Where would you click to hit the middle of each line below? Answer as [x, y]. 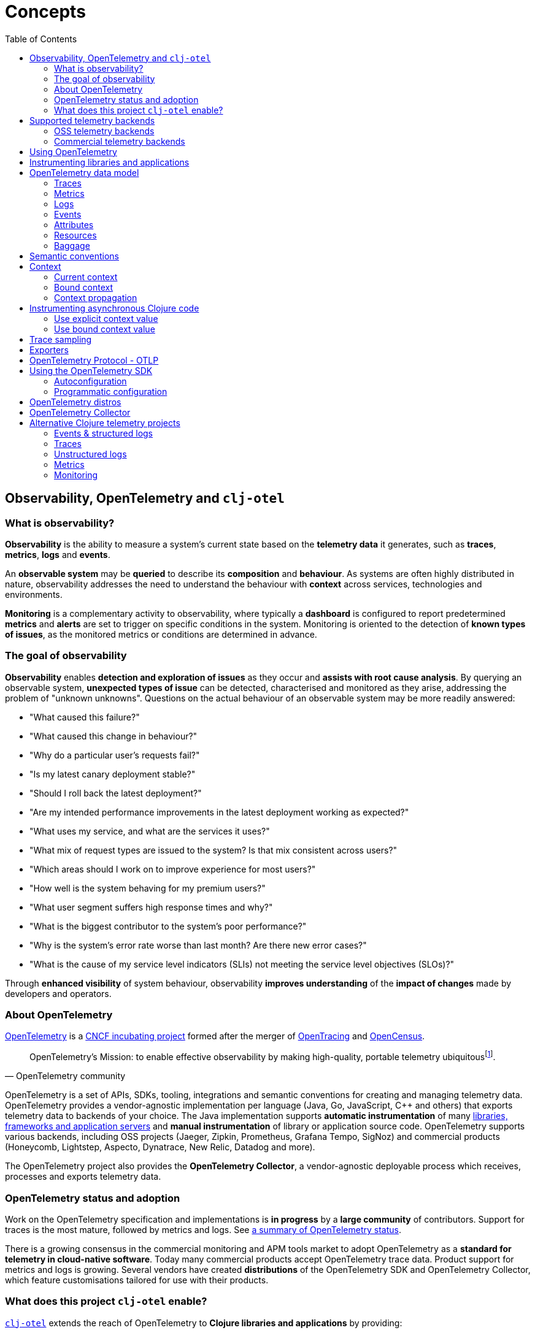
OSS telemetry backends [104, 131]
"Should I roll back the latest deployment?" [116, 793]
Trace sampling [61, 339]
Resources [75, 235]
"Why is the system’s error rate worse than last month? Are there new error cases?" [198, 945]
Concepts [45, 12]
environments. [34, 594]
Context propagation [96, 297]
